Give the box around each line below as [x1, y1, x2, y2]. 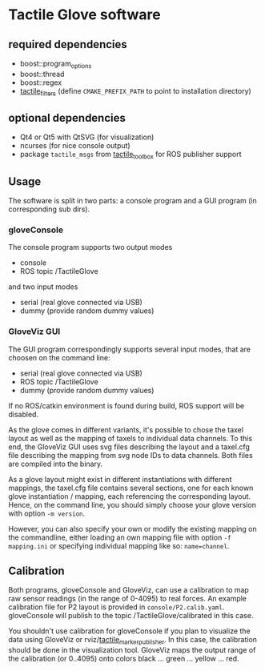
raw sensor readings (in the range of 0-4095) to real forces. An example [8, 594, 247, 604]
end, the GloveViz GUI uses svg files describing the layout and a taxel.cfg [8, 442, 251, 452]
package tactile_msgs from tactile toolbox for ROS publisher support [19, 150, 242, 161]
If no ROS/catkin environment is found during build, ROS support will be [8, 400, 245, 410]
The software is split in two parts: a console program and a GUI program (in [8, 196, 258, 206]
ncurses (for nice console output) [19, 141, 130, 151]
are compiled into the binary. [8, 459, 102, 468]
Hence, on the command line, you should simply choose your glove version [8, 500, 256, 509]
